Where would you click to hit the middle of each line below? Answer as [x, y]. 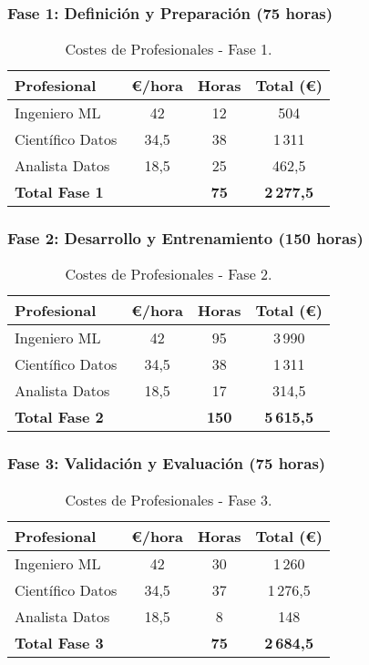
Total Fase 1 [59, 192]
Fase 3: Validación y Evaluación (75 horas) [167, 463]
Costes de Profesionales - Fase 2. [169, 274]
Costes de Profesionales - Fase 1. [169, 49]
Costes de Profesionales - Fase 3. [169, 499]
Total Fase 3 [59, 642]
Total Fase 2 [59, 417]
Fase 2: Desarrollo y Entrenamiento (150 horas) [185, 238]
